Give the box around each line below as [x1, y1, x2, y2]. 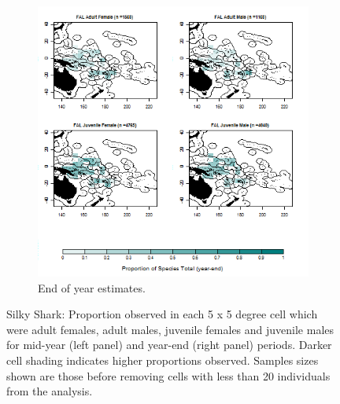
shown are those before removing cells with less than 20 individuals [6, 367, 331, 384]
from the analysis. [6, 383, 93, 399]
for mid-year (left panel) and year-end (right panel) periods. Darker [6, 336, 332, 353]
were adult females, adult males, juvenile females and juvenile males [6, 321, 334, 337]
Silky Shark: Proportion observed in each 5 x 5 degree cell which [6, 306, 318, 322]
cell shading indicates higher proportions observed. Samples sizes [6, 351, 319, 368]
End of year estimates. [38, 279, 146, 296]
